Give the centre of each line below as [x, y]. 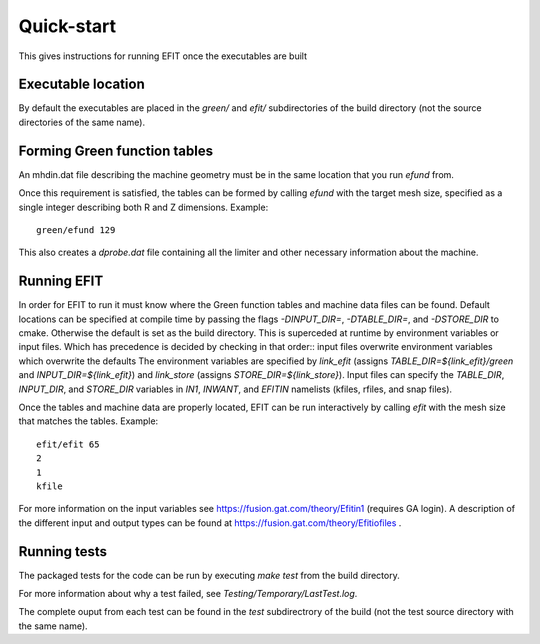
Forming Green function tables [116, 150]
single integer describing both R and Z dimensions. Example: [143, 207]
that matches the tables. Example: [88, 421]
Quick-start [67, 26]
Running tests [63, 551]
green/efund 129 [76, 229]
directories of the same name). [81, 122]
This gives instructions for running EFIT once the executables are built [163, 56]
